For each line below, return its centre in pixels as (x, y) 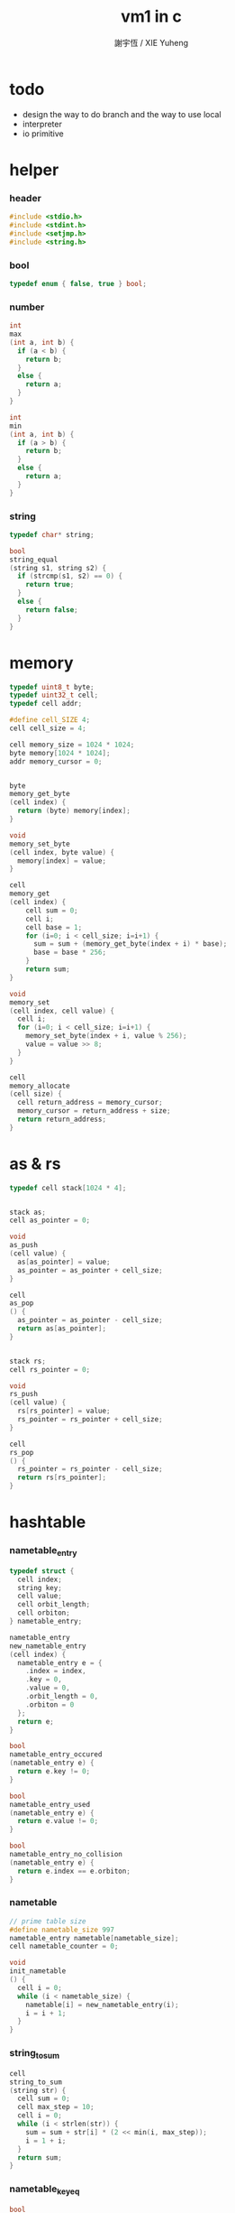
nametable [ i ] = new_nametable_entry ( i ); (102, 2005)
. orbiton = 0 (50, 1704)
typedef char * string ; (52, 534)
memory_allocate (40, 1086)
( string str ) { (38, 2090)
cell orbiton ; (44, 1613)
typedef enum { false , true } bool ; (78, 283)
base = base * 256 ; (69, 953)
